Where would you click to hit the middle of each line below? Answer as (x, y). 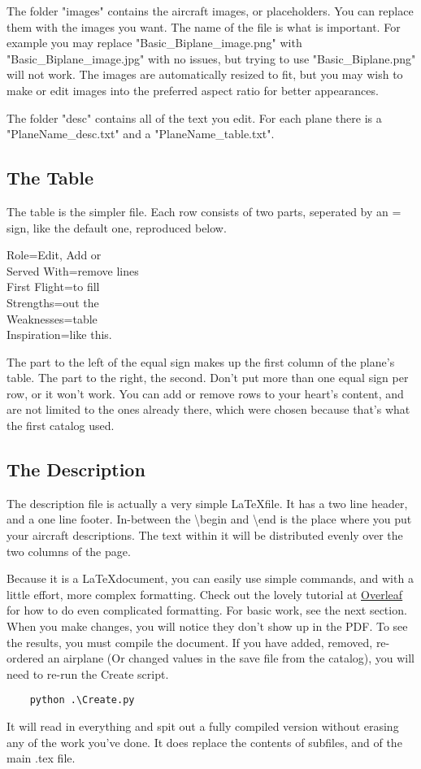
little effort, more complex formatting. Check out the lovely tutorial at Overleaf (205, 594)
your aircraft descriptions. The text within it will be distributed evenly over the (205, 535)
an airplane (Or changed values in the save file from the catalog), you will (231, 658)
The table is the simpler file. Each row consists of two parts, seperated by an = (204, 211)
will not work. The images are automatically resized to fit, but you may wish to (205, 74)
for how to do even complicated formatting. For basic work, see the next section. (207, 610)
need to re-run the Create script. (88, 673)
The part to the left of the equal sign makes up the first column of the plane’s (201, 361)
